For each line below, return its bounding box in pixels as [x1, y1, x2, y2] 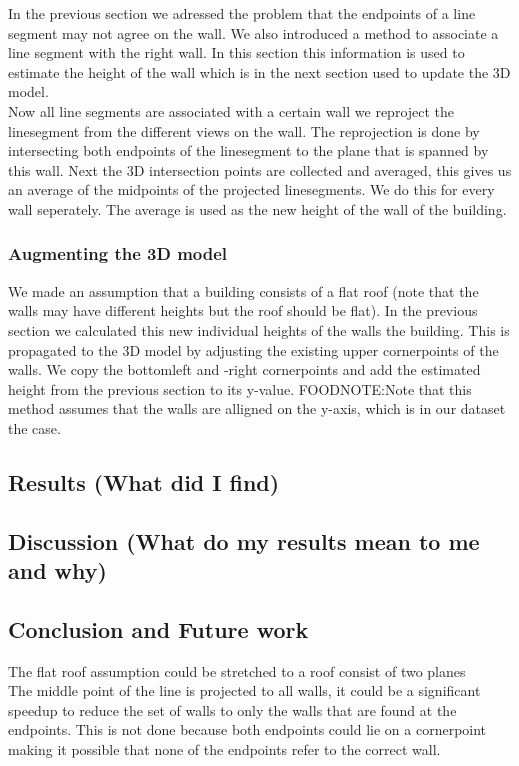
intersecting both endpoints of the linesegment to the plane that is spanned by [8, 140, 489, 161]
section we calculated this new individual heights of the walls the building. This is [8, 319, 510, 340]
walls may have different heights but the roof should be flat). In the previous [8, 300, 478, 321]
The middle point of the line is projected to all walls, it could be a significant [8, 680, 481, 701]
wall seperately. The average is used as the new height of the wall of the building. [8, 198, 507, 219]
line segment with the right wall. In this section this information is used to [8, 42, 465, 63]
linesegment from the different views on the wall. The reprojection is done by [8, 120, 480, 141]
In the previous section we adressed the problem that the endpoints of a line [8, 3, 476, 23]
